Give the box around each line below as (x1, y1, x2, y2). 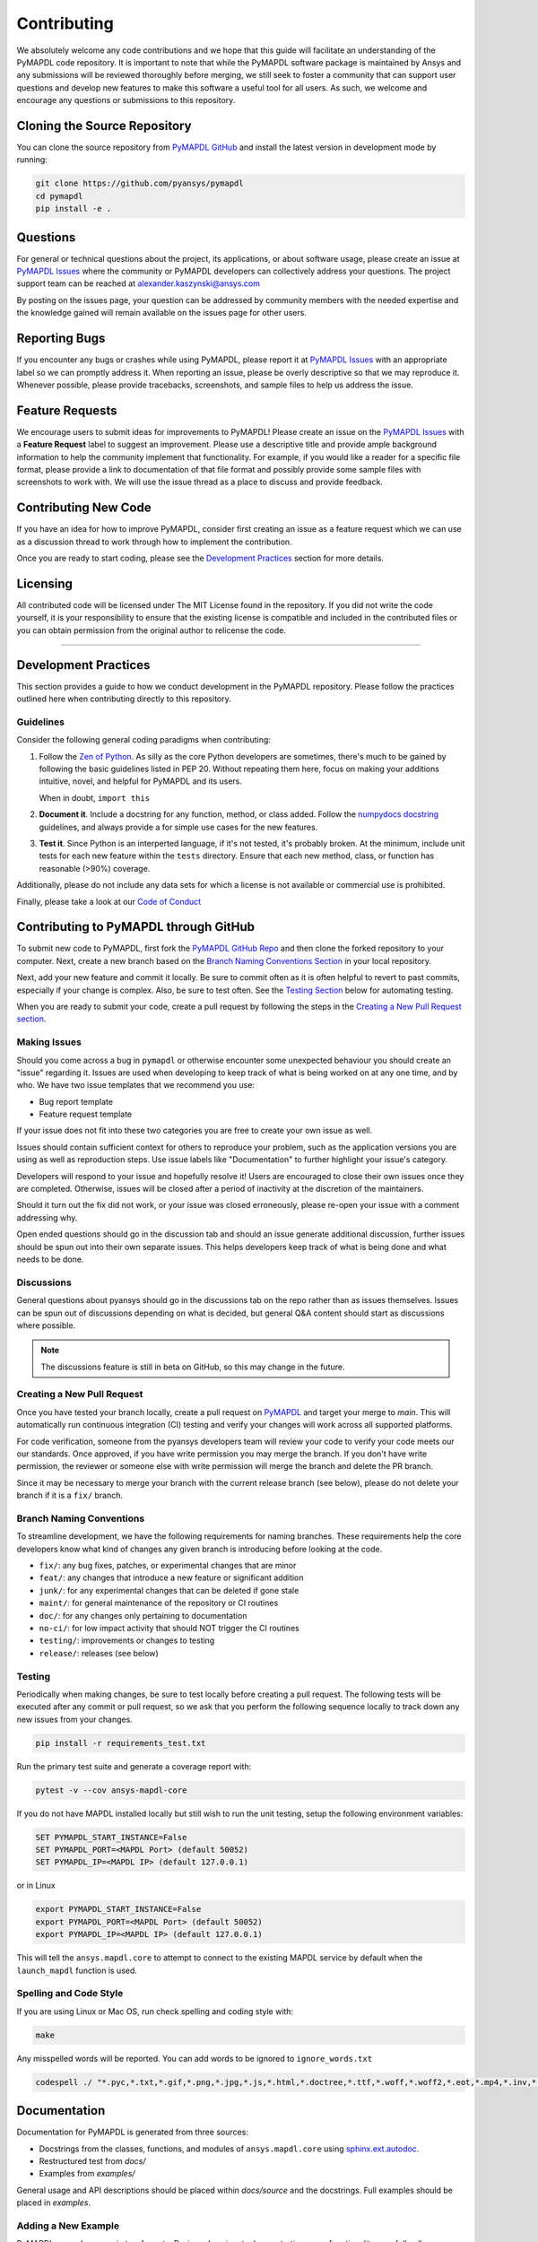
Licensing (16, 576, 74, 591)
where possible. (16, 1319, 76, 1331)
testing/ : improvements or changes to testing (39, 1635, 215, 1646)
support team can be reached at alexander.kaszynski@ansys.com (16, 278, 260, 289)
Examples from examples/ (39, 2168, 135, 2179)
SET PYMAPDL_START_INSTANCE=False (35, 1832, 187, 1842)
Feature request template (39, 1108, 133, 1120)
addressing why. (16, 1212, 78, 1223)
